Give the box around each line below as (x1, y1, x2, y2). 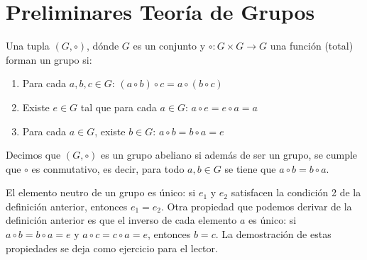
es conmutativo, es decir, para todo (31, 161, 185, 176)
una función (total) (270, 38, 354, 53)
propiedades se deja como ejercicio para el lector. (6, 240, 218, 255)
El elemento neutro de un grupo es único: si (6, 185, 196, 200)
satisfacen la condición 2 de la (231, 185, 361, 200)
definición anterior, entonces (6, 198, 128, 213)
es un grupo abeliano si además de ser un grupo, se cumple (101, 147, 358, 162)
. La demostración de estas (215, 227, 332, 242)
